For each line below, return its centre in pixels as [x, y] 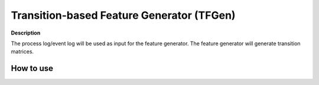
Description [26, 33]
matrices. [22, 52]
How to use [32, 68]
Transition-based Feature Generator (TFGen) [123, 15]
